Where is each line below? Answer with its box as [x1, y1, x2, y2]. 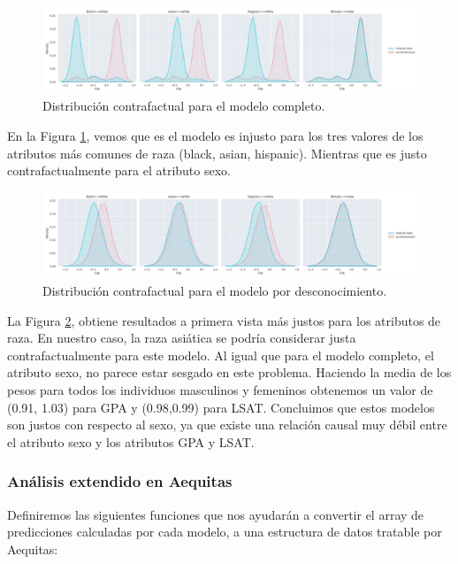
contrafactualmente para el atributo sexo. [7, 161, 231, 180]
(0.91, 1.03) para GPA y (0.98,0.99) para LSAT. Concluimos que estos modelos [7, 398, 435, 416]
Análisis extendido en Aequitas [7, 470, 233, 492]
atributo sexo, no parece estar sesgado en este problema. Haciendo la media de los [7, 363, 452, 382]
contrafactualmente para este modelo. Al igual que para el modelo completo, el [7, 345, 434, 364]
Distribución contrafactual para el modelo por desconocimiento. [42, 282, 387, 299]
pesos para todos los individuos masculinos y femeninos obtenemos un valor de [7, 380, 433, 398]
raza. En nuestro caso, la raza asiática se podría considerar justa [7, 328, 356, 347]
